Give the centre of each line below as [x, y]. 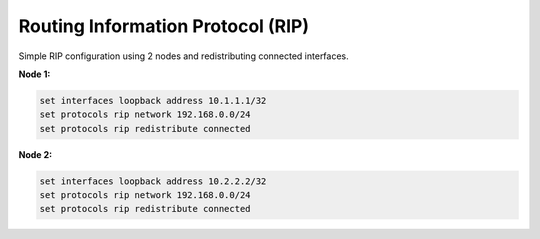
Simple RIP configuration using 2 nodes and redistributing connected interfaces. [183, 56]
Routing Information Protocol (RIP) [164, 26]
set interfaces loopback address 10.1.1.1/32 [153, 100]
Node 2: [35, 154]
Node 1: [34, 74]
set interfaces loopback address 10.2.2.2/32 [153, 181]
